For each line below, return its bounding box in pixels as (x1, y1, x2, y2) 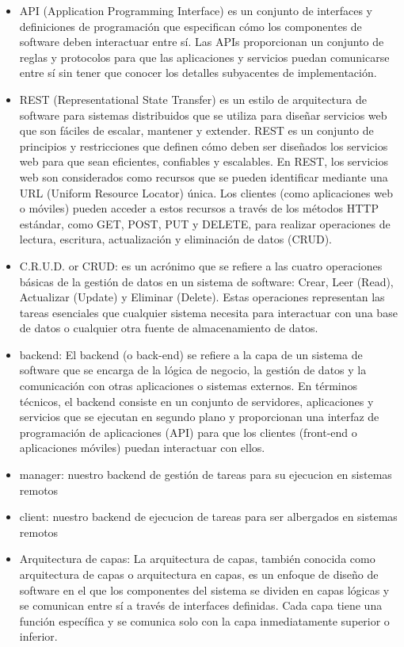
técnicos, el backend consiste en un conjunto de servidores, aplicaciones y (19, 392, 374, 409)
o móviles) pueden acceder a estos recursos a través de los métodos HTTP (19, 200, 379, 216)
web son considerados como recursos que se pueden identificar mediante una (19, 168, 388, 185)
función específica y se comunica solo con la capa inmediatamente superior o (19, 612, 390, 629)
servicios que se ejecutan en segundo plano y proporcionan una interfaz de (19, 408, 379, 425)
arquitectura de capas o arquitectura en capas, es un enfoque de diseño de (19, 566, 379, 582)
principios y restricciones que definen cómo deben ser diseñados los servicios (19, 137, 388, 154)
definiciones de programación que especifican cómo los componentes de (19, 17, 362, 34)
